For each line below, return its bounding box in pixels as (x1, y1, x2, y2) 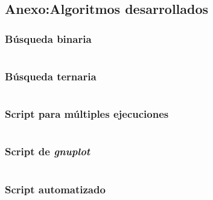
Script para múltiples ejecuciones (5, 106, 169, 121)
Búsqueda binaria (5, 31, 92, 46)
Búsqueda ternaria (5, 68, 97, 83)
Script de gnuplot (5, 144, 91, 159)
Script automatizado (5, 181, 106, 196)
